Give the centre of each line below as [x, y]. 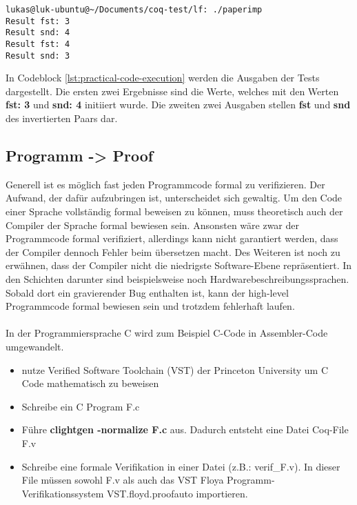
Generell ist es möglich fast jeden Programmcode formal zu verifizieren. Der [165, 184]
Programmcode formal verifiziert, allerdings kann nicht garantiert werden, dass [172, 238]
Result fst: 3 [38, 21]
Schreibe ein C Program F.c [81, 406]
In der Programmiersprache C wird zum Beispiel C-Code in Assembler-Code [167, 333]
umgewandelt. [35, 346]
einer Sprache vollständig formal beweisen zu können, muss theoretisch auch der [174, 211]
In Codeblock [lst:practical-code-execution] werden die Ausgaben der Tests [163, 78]
